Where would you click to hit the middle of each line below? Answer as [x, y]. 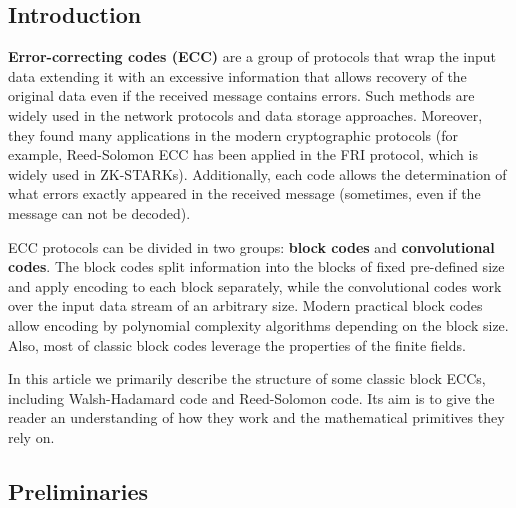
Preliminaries [78, 490]
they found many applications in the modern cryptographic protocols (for [233, 134]
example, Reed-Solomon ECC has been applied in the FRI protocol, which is [243, 154]
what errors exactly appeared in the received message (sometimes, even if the [244, 193]
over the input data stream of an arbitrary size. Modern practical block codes [245, 305]
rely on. [31, 436]
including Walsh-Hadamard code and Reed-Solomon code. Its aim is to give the [251, 397]
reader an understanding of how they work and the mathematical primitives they [256, 417]
